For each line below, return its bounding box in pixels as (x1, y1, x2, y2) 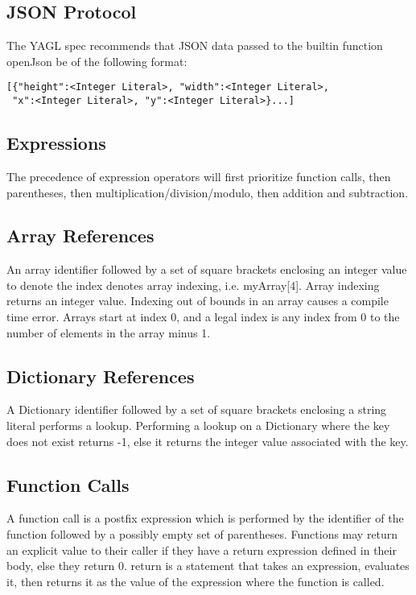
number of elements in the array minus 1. (6, 324, 211, 341)
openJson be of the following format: (6, 52, 187, 69)
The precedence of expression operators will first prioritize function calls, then (6, 167, 391, 184)
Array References (6, 223, 154, 248)
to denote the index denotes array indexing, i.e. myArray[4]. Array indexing (6, 276, 380, 293)
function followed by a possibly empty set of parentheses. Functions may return (6, 526, 398, 543)
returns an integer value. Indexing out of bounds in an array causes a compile (6, 292, 389, 309)
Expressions (6, 130, 106, 155)
